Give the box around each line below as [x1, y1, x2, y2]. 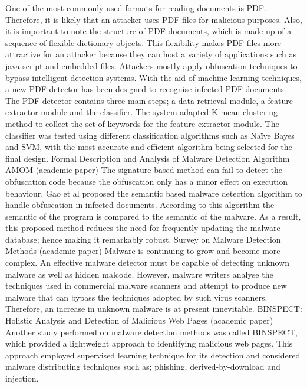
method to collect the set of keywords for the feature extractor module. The [5, 117, 279, 129]
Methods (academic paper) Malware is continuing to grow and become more [5, 244, 280, 257]
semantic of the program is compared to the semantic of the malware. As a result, [5, 210, 301, 222]
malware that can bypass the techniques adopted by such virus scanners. [5, 291, 268, 303]
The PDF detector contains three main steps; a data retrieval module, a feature [5, 94, 293, 106]
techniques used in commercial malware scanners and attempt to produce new [5, 279, 287, 292]
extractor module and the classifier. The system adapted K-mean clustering [5, 106, 278, 118]
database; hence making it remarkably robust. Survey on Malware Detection [5, 233, 281, 245]
